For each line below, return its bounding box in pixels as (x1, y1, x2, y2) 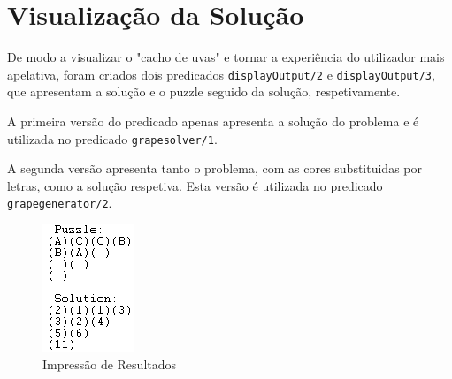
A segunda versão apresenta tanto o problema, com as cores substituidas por (7, 159, 422, 178)
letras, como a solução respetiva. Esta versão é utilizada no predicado (7, 176, 383, 194)
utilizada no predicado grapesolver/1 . (7, 129, 218, 148)
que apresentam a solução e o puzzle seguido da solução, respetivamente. (7, 82, 401, 101)
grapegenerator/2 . (7, 193, 112, 212)
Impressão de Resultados (42, 354, 177, 373)
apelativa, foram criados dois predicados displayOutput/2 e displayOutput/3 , (7, 64, 435, 83)
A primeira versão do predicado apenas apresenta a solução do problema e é (7, 111, 419, 130)
